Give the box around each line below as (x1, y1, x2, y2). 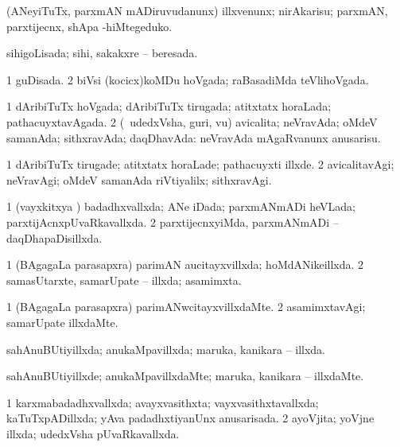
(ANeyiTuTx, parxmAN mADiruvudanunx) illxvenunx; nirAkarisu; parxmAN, (6, 2, 388, 18)
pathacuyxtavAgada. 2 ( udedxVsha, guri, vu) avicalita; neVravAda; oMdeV (6, 113, 378, 130)
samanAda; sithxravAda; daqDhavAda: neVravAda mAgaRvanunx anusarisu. (6, 129, 381, 146)
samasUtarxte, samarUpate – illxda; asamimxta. (6, 271, 242, 288)
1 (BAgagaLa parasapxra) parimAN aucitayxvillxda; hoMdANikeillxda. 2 (6, 256, 364, 273)
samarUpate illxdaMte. (6, 313, 118, 330)
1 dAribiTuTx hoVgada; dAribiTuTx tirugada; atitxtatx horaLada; (6, 98, 332, 115)
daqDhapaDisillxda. (6, 229, 103, 246)
